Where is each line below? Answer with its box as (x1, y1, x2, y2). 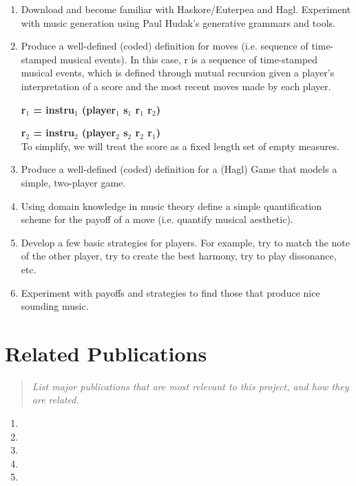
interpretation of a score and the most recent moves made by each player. (21, 78, 331, 93)
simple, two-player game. (21, 175, 126, 189)
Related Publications (5, 339, 207, 367)
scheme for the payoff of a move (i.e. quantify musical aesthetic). (21, 212, 293, 226)
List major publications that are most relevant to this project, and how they (32, 379, 349, 393)
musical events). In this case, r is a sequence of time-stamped (60, 52, 318, 66)
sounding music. (21, 299, 89, 313)
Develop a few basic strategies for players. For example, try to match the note (21, 235, 350, 249)
